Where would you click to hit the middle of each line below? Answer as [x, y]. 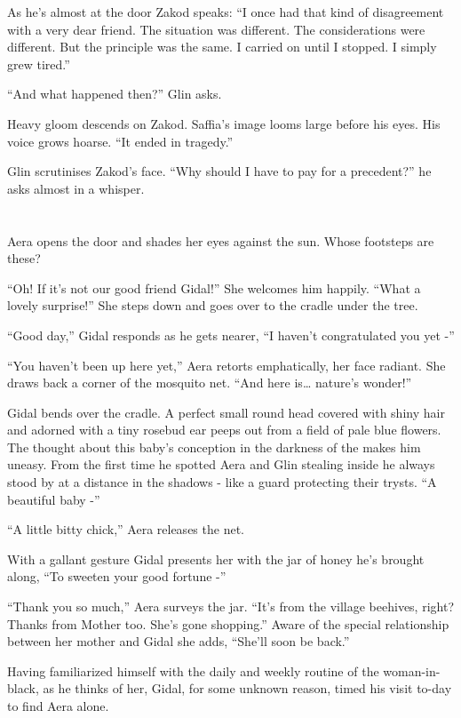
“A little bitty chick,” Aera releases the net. [126, 529]
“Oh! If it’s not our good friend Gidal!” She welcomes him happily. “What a [214, 287]
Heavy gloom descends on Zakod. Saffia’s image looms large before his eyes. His [224, 123]
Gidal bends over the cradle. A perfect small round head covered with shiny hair [226, 412]
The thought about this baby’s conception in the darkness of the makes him [214, 447]
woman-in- [412, 670]
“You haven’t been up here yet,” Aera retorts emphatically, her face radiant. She [227, 365]
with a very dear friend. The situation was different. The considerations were [216, 29]
